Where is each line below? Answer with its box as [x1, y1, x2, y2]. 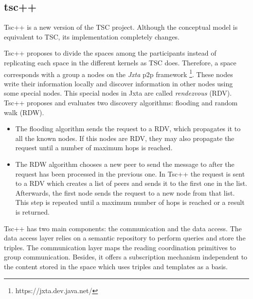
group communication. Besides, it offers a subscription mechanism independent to [4, 252, 248, 262]
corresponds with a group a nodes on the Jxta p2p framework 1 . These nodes [4, 67, 233, 79]
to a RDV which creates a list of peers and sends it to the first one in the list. [15, 178, 248, 188]
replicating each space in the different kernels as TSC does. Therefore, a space [4, 57, 236, 67]
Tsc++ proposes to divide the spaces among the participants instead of [4, 48, 217, 58]
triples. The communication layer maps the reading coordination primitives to [4, 242, 236, 252]
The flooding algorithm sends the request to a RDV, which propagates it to [15, 123, 241, 134]
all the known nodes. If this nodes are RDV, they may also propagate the [15, 133, 235, 143]
